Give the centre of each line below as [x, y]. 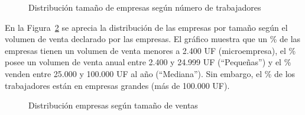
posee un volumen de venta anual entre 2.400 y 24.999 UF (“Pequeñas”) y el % [148, 62]
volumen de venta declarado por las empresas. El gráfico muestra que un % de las [153, 39]
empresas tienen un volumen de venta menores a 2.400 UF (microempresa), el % [150, 50]
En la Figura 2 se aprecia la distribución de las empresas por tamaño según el [146, 27]
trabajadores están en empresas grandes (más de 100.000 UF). [117, 85]
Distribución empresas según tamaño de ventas [113, 105]
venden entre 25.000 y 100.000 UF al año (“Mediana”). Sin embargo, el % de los [150, 73]
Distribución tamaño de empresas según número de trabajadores [145, 7]
